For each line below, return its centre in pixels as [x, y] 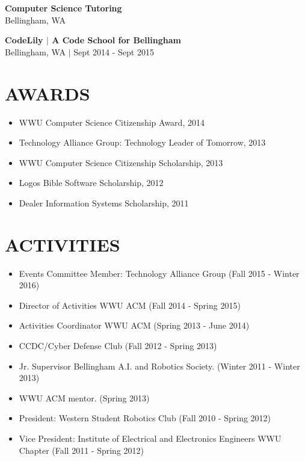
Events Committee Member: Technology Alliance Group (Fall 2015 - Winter [159, 273]
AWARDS [48, 93]
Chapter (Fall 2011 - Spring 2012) [81, 450]
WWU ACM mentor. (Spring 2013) [84, 398]
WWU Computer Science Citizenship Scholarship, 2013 [121, 162]
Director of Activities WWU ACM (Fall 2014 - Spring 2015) [130, 305]
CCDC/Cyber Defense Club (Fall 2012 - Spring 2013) [118, 345]
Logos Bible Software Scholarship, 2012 [91, 183]
